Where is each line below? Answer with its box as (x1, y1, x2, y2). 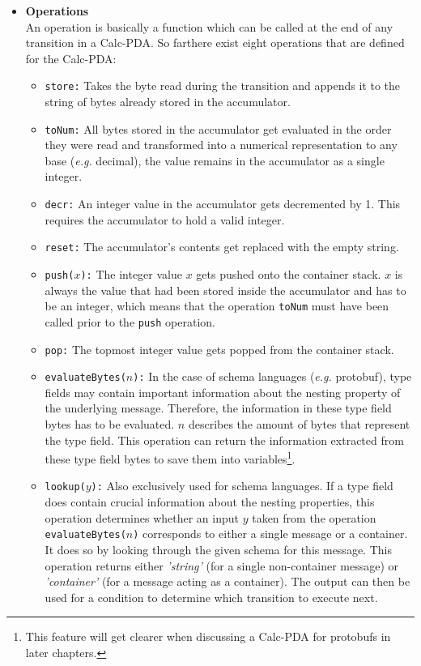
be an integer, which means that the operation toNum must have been (45, 297, 389, 314)
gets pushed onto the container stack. (196, 265, 381, 282)
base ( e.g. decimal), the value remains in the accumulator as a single (45, 152, 385, 169)
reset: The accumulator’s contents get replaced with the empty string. (45, 238, 399, 255)
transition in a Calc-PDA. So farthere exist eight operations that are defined (25, 34, 405, 51)
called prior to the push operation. (45, 313, 215, 330)
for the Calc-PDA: (25, 49, 117, 66)
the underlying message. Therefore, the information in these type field (45, 399, 392, 416)
